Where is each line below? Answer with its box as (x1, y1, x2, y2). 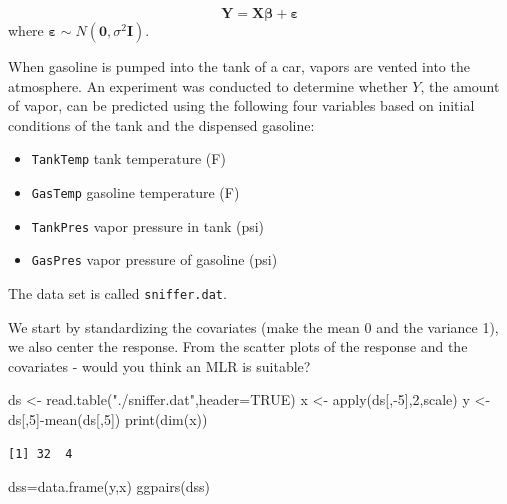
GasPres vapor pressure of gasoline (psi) (31, 249, 278, 270)
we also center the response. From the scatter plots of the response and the (8, 336, 468, 357)
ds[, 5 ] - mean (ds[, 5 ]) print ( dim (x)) (8, 409, 208, 430)
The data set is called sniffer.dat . (8, 283, 227, 303)
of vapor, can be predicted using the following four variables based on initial (8, 95, 475, 116)
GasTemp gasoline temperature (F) (31, 182, 240, 203)
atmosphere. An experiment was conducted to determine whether (8, 75, 408, 96)
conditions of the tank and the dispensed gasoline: (8, 114, 315, 135)
